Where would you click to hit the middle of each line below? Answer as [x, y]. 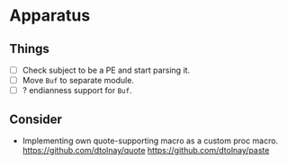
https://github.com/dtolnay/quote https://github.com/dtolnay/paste [146, 150]
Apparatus [50, 16]
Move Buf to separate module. [78, 81]
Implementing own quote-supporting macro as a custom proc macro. [150, 141]
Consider [36, 119]
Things [29, 49]
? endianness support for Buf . [77, 91]
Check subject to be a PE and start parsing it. [106, 70]
